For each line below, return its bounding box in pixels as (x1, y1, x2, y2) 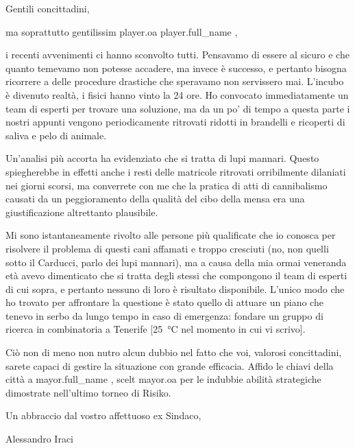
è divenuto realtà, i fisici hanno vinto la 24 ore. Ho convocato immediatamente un (5, 87, 349, 102)
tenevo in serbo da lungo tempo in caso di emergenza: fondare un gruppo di (5, 308, 323, 322)
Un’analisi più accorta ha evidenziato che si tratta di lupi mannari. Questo (5, 151, 319, 165)
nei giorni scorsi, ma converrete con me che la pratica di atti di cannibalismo (5, 178, 328, 192)
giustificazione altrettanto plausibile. (5, 204, 158, 219)
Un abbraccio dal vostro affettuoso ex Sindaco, (5, 408, 201, 423)
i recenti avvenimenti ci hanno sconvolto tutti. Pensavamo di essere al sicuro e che (5, 47, 350, 62)
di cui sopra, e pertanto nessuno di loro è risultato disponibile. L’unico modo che (5, 281, 345, 296)
